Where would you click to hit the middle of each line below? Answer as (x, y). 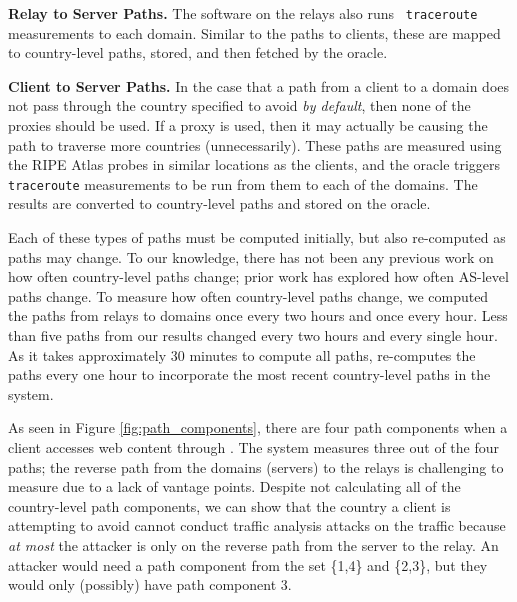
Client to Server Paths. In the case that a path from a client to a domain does (259, 85)
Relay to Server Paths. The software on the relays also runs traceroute (243, 13)
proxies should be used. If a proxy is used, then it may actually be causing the (248, 125)
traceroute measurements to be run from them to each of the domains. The (243, 183)
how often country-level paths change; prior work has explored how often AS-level (258, 276)
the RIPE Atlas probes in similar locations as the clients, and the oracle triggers (254, 164)
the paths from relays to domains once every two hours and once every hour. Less (258, 315)
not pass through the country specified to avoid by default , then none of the (239, 105)
